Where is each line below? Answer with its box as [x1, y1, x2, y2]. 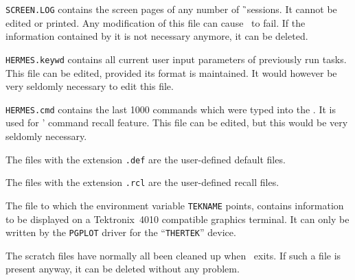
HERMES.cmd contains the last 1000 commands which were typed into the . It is [5, 102, 336, 116]
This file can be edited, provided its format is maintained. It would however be [5, 65, 337, 80]
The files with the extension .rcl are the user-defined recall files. [5, 175, 279, 189]
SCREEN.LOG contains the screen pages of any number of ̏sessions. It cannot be [5, 2, 337, 16]
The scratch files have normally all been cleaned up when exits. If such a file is [5, 248, 341, 262]
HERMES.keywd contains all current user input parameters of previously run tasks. [5, 51, 347, 66]
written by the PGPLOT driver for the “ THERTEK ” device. [5, 225, 236, 240]
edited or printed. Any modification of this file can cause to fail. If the [5, 15, 306, 30]
